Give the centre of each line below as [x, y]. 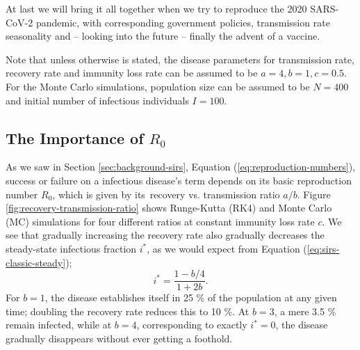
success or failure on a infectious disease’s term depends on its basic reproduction [179, 180]
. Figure [314, 194]
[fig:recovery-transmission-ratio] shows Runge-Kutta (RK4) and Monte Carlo [169, 208]
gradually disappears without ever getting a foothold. [119, 338]
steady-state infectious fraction [71, 248]
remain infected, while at [59, 325]
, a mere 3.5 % [305, 311]
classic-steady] [36, 262]
